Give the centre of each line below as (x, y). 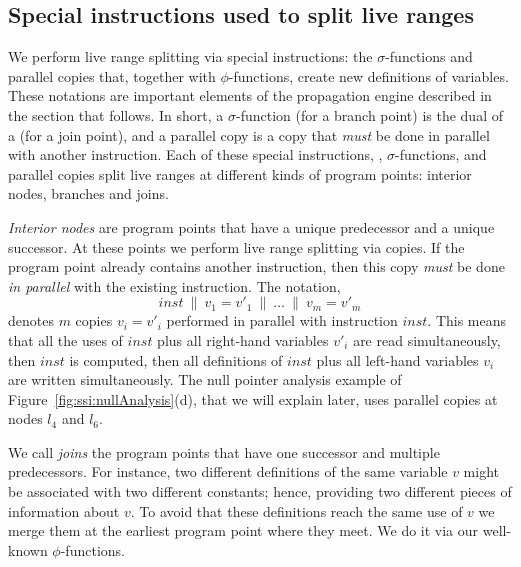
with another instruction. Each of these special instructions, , (195, 154)
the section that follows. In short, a (116, 114)
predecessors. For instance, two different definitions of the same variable (228, 471)
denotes (31, 320)
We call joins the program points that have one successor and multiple (224, 451)
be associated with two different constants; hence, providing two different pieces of (260, 491)
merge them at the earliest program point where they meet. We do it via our (243, 530)
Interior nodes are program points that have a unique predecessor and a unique (251, 226)
